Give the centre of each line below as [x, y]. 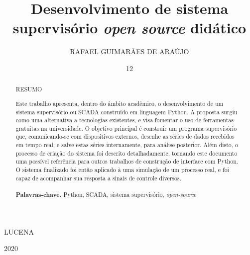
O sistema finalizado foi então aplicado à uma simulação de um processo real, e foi [122, 170]
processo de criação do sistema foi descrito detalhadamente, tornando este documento [126, 153]
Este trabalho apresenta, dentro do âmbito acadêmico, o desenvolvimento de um [120, 103]
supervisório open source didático [129, 28]
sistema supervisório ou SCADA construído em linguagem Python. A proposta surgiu [126, 112]
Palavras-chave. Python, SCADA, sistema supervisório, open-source [106, 195]
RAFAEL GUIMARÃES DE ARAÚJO [129, 51]
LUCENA [19, 231]
